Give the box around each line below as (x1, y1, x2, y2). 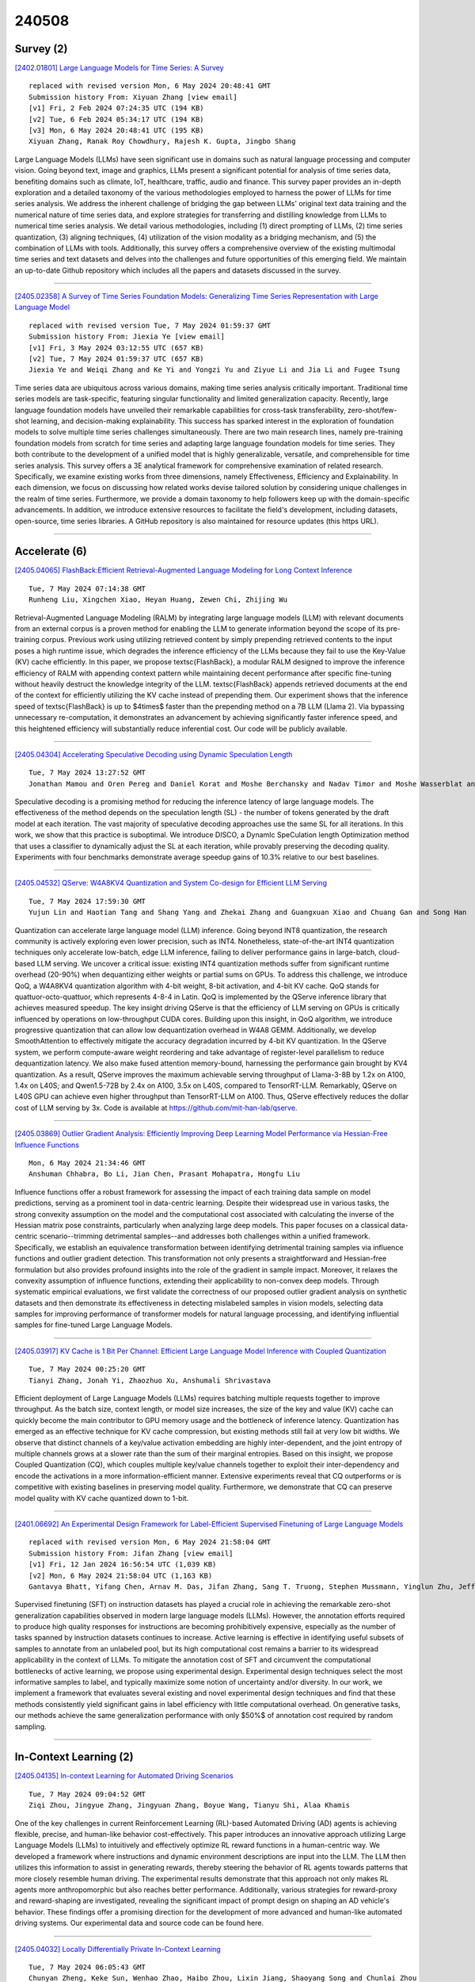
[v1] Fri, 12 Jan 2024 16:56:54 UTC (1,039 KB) (28, 1560, 217, 1569)
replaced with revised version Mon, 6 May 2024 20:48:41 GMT (28, 82, 271, 90)
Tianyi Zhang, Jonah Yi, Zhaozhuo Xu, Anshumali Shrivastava (28, 1376, 271, 1385)
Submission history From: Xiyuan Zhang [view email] (28, 92, 237, 101)
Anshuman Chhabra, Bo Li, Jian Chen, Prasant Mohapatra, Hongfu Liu (28, 1169, 300, 1179)
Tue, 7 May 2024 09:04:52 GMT (28, 1789, 146, 1799)
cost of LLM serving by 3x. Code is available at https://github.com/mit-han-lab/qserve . (14, 1103, 298, 1112)
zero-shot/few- (347, 405, 397, 415)
